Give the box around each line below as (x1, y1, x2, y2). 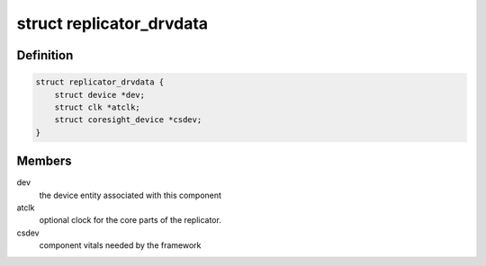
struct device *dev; (54, 90, 146, 100)
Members (16, 154, 72, 169)
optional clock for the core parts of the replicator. (39, 215, 222, 226)
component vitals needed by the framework (39, 240, 202, 251)
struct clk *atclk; (54, 102, 141, 112)
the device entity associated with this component (39, 190, 222, 200)
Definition (16, 48, 74, 63)
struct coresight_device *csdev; (54, 115, 202, 125)
